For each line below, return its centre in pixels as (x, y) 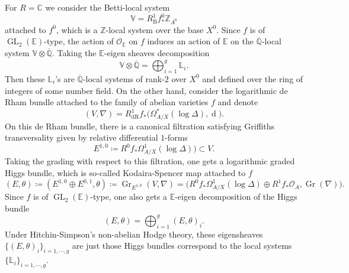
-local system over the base (155, 29)
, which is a (77, 29)
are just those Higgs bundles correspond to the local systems (182, 246)
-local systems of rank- (124, 78)
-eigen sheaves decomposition (157, 53)
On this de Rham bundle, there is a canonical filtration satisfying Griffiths (140, 126)
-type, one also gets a (129, 196)
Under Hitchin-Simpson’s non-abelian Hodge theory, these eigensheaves (134, 234)
